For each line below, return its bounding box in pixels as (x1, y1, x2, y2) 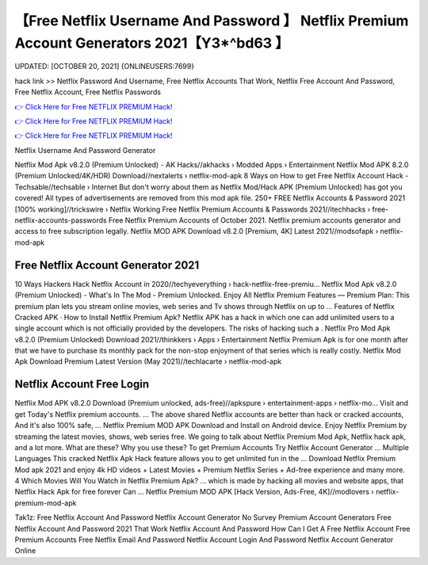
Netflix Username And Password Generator (14, 145, 156, 155)
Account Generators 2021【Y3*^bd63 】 (14, 34, 289, 52)
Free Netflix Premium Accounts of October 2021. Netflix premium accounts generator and (108, 216, 401, 225)
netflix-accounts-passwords (14, 216, 107, 225)
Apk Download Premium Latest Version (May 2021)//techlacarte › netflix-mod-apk (14, 357, 282, 366)
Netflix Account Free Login (14, 377, 150, 391)
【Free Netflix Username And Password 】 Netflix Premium (14, 12, 409, 29)
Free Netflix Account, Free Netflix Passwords (14, 87, 162, 97)
